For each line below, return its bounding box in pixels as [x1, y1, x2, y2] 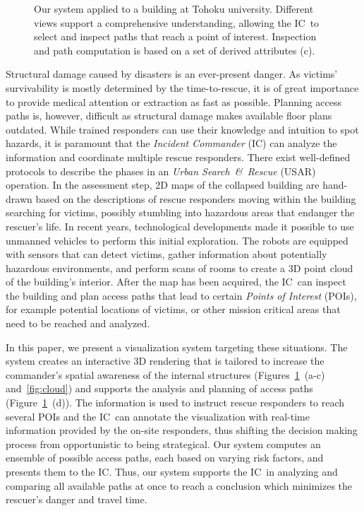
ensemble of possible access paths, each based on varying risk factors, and [6, 450, 324, 465]
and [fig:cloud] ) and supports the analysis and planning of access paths [6, 381, 313, 396]
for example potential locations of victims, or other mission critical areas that [6, 302, 341, 317]
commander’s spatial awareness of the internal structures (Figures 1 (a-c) [6, 367, 325, 382]
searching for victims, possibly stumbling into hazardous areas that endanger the [6, 205, 355, 220]
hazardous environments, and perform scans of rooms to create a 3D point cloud [6, 260, 353, 275]
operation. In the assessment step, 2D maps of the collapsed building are [6, 177, 320, 192]
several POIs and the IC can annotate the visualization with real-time [6, 409, 310, 423]
